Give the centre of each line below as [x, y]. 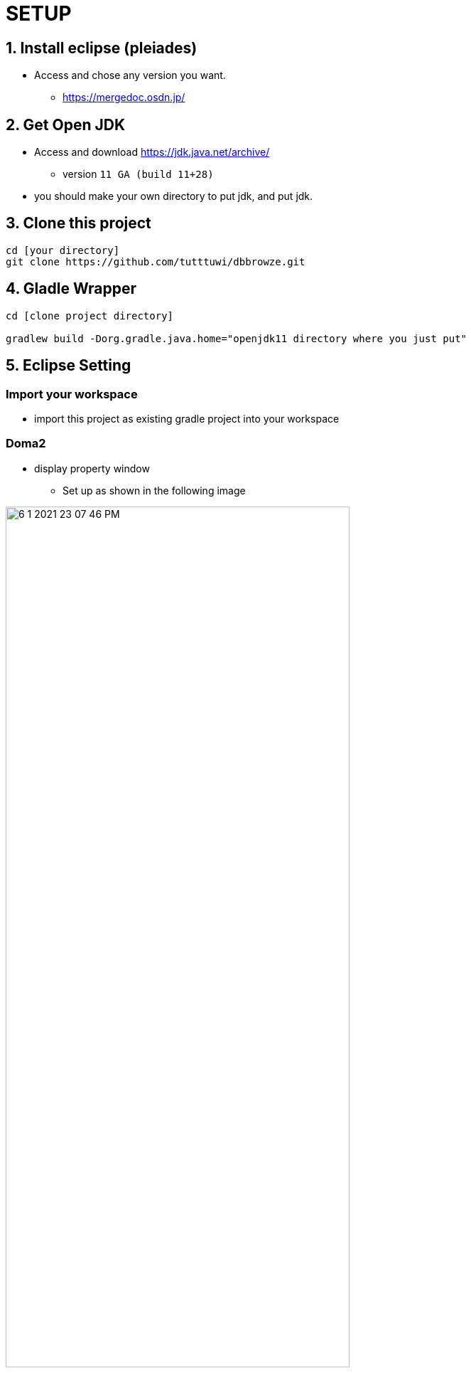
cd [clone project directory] [90, 316]
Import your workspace [72, 394]
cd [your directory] [63, 250]
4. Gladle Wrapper [71, 289]
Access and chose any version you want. [130, 75]
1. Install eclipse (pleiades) [102, 48]
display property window [92, 468]
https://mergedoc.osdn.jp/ [124, 97]
